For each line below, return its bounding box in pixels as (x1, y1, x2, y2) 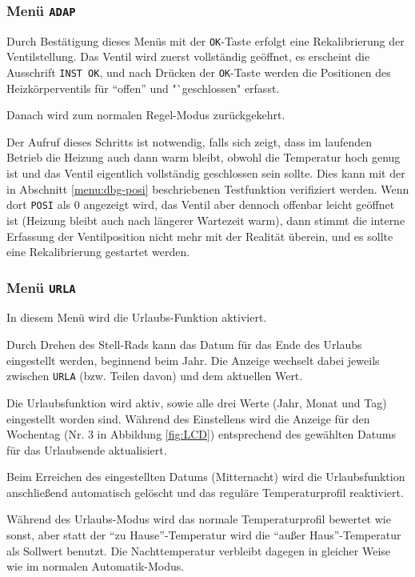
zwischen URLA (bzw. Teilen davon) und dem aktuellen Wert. (6, 367, 303, 384)
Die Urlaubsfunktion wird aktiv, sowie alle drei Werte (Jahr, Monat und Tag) (6, 394, 387, 411)
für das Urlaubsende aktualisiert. (6, 441, 167, 458)
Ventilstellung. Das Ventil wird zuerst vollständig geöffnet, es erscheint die (6, 48, 370, 65)
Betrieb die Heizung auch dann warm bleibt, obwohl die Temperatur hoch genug (6, 149, 401, 166)
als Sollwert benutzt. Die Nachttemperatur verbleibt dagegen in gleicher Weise (6, 542, 391, 559)
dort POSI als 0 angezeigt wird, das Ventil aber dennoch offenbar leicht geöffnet (6, 196, 395, 213)
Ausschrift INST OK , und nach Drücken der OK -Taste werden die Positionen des (6, 64, 391, 81)
